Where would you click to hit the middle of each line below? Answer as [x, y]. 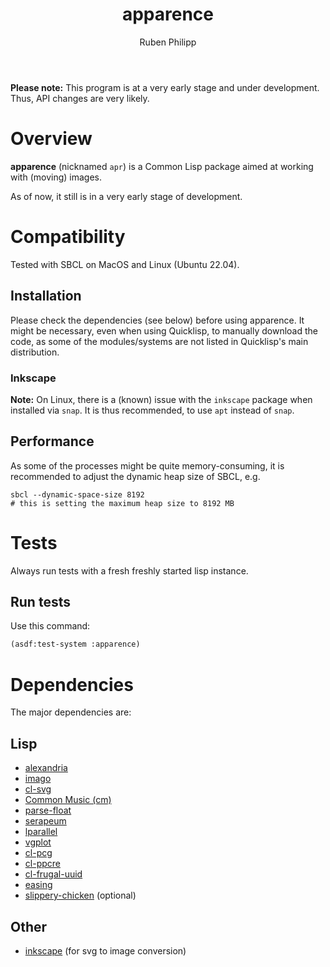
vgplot [38, 842]
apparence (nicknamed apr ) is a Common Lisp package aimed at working [162, 166]
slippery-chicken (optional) [80, 895]
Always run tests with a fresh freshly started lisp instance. [129, 570]
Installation [46, 296]
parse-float [48, 810]
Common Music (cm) [68, 800]
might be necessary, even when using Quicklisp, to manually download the [164, 330]
